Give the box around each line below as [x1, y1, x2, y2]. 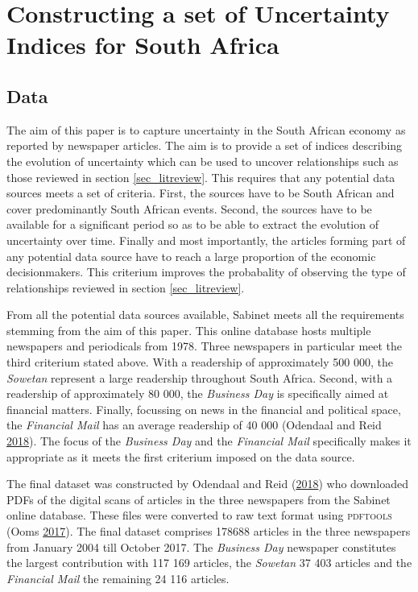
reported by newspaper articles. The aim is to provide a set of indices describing [6, 137, 403, 154]
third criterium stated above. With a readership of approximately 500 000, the [6, 354, 393, 371]
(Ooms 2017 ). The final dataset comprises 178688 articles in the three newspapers [6, 523, 411, 540]
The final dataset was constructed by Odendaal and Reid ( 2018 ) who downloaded [6, 475, 409, 492]
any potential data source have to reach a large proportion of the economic [6, 247, 376, 264]
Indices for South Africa [6, 28, 279, 61]
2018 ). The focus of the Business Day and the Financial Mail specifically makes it [6, 433, 412, 449]
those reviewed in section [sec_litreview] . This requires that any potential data [6, 168, 395, 185]
